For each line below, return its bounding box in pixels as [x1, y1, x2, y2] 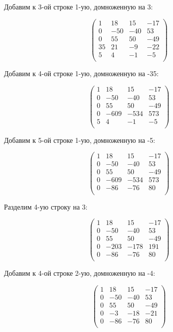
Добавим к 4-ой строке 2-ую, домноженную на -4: [4, 268, 155, 278]
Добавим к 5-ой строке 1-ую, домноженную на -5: [4, 134, 155, 145]
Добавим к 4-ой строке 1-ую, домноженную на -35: [4, 68, 159, 78]
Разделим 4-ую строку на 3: [4, 201, 88, 212]
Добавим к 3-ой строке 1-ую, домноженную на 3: [4, 1, 153, 11]
